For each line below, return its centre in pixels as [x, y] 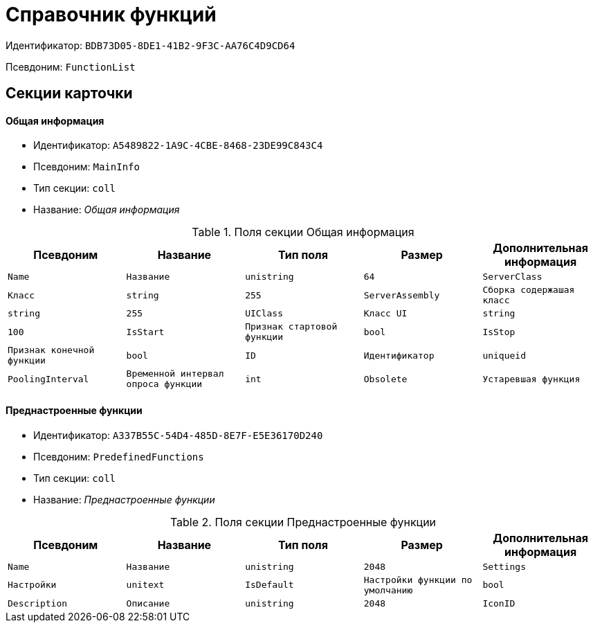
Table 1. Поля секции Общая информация [303, 232]
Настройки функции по [418, 580]
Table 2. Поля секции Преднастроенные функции [303, 522]
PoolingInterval [48, 379]
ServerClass [512, 277]
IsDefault [270, 585]
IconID [499, 603]
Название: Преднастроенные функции [124, 499]
